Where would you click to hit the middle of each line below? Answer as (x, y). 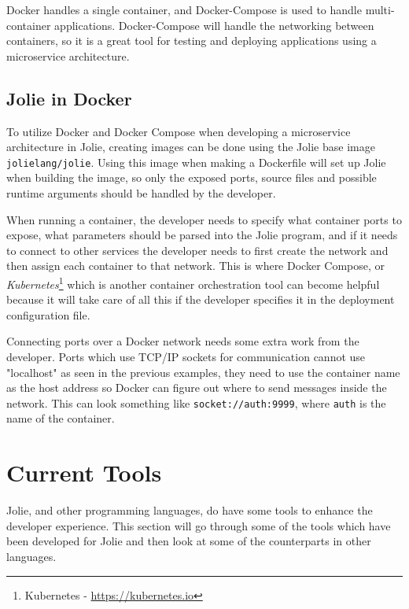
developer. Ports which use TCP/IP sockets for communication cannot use (186, 357)
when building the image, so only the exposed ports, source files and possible (192, 177)
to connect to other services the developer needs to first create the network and (197, 250)
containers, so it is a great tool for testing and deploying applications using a (192, 41)
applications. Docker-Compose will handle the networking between (214, 25)
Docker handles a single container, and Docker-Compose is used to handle (184, 9)
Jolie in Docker (69, 98)
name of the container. (61, 418)
